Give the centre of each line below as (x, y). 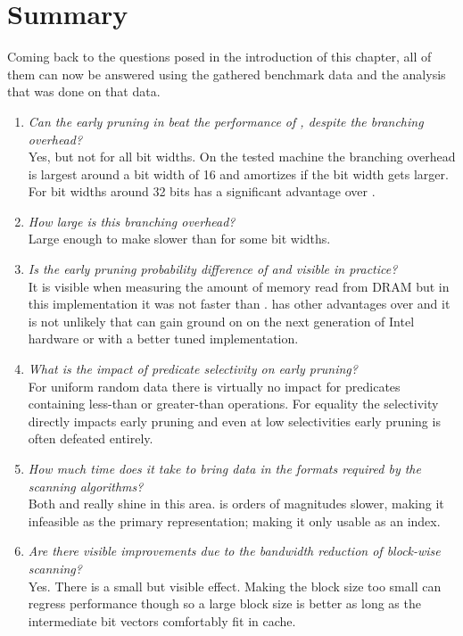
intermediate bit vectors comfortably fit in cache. (162, 620)
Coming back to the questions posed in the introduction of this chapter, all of (219, 57)
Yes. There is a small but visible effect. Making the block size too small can (235, 586)
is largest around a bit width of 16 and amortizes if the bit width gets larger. (238, 173)
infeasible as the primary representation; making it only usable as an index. (234, 520)
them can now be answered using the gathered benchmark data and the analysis (227, 74)
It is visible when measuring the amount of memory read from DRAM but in (239, 286)
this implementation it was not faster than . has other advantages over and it (239, 304)
